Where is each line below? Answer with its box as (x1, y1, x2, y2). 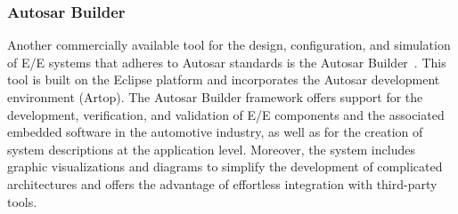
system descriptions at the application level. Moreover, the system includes (7, 139, 415, 158)
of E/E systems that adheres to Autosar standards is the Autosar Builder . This (7, 52, 446, 71)
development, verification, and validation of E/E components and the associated (7, 105, 445, 123)
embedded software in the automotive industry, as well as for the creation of (7, 123, 423, 141)
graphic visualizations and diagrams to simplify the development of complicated (7, 157, 443, 176)
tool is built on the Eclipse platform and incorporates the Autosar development (7, 70, 440, 89)
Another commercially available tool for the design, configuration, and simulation (7, 36, 451, 54)
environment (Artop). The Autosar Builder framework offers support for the (7, 88, 423, 106)
